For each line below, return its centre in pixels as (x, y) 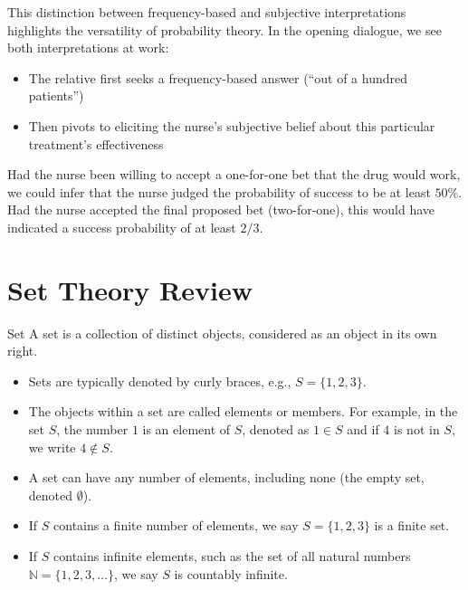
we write (52, 447)
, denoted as (276, 429)
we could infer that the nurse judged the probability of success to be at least (219, 191)
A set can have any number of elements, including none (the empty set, (226, 477)
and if (363, 429)
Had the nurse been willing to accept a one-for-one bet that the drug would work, (234, 174)
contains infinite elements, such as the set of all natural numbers (232, 556)
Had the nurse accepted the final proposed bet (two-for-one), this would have (221, 209)
